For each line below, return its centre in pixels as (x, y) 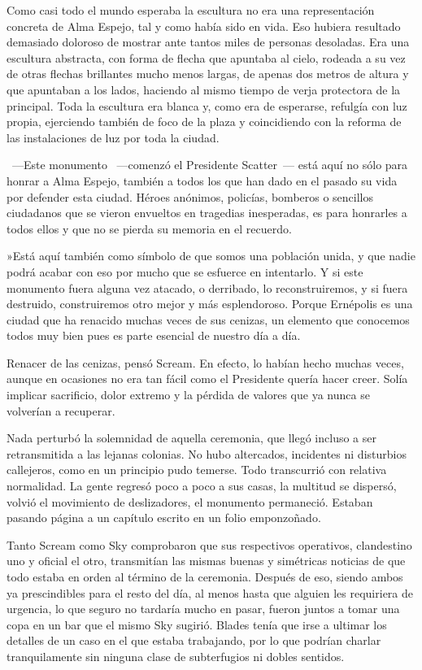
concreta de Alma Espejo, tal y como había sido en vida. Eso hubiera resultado (204, 26)
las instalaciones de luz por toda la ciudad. (113, 137)
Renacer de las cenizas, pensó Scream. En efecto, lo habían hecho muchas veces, (205, 362)
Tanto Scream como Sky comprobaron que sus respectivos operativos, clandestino (209, 544)
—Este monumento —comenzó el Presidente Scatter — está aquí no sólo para (210, 165)
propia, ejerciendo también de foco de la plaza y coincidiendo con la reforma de (204, 122)
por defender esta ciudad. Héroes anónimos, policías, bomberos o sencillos (190, 196)
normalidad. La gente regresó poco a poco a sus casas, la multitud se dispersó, (202, 486)
